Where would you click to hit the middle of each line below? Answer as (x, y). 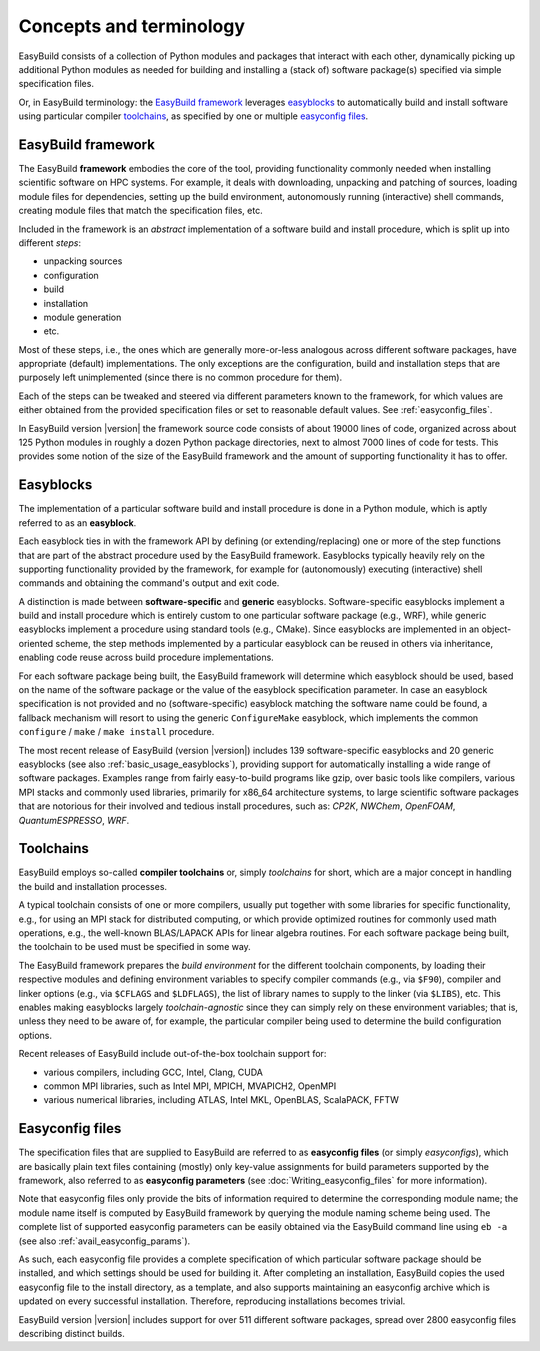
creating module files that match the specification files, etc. (141, 211)
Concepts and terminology (131, 26)
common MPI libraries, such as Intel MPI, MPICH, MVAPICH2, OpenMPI (190, 1086)
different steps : (50, 242)
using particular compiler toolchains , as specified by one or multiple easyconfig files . (193, 116)
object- (496, 629)
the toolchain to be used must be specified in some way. (135, 947)
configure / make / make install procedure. (116, 732)
